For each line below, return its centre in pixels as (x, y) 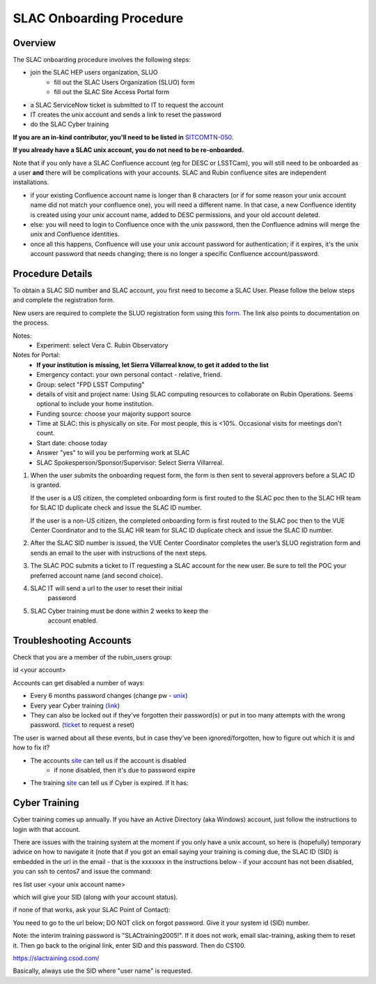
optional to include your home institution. (95, 404)
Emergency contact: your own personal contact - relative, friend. (129, 375)
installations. (31, 182)
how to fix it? (31, 747)
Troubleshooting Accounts (72, 640)
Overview (34, 43)
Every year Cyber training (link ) (75, 706)
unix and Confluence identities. (75, 234)
